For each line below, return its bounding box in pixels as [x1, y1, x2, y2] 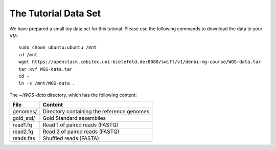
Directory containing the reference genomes [42, 108, 150, 115]
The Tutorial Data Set [9, 8, 101, 19]
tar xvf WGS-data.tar [18, 66, 73, 72]
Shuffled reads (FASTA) [42, 135, 99, 142]
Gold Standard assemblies [42, 115, 106, 122]
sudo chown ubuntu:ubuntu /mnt [18, 45, 97, 51]
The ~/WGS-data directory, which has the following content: [9, 92, 137, 98]
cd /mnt [18, 52, 38, 57]
